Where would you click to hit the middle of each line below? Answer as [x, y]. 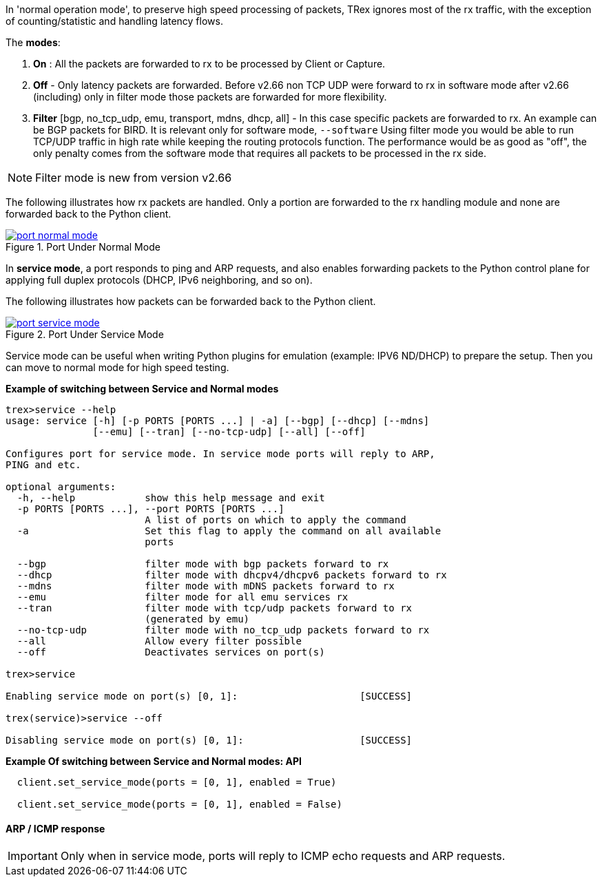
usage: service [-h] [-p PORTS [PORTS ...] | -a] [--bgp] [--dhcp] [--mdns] [218, 421]
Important [33, 856]
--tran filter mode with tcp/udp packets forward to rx [215, 608]
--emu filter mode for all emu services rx [183, 597]
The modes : [33, 42]
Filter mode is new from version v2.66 [134, 178]
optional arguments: [61, 487]
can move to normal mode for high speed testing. [117, 367]
